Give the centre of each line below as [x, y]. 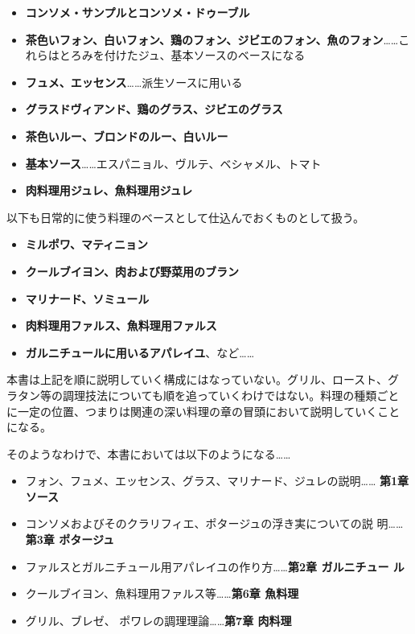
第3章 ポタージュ [70, 539]
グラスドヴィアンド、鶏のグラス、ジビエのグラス [154, 109]
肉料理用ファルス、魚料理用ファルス [121, 325]
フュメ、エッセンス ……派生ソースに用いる [134, 82]
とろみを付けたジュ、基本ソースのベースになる [182, 55]
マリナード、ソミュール [87, 298]
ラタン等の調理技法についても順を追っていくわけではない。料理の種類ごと [203, 395]
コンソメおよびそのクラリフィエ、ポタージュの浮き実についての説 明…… [214, 523]
